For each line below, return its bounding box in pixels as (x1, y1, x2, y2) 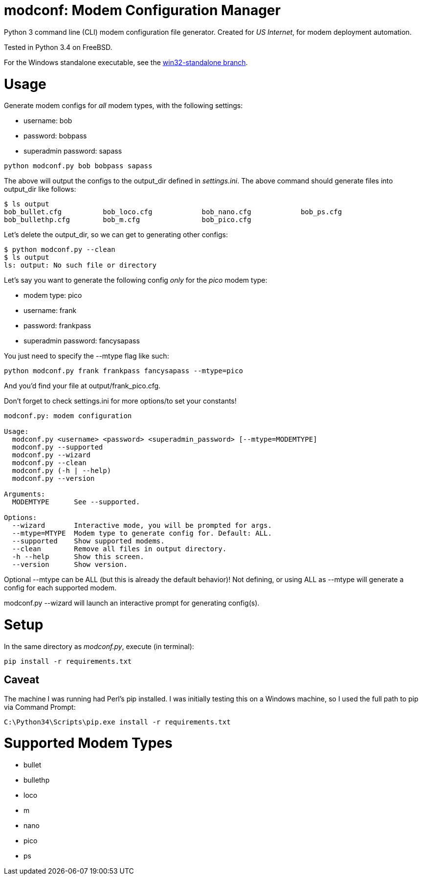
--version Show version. (12, 561, 128, 569)
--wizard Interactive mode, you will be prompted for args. (12, 521, 272, 530)
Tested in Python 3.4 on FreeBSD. (4, 43, 112, 51)
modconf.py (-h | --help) (12, 467, 111, 475)
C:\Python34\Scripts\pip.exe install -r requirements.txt (4, 718, 231, 726)
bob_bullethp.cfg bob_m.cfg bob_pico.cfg (4, 216, 251, 224)
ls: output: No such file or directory (4, 261, 156, 270)
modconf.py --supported (12, 443, 103, 451)
